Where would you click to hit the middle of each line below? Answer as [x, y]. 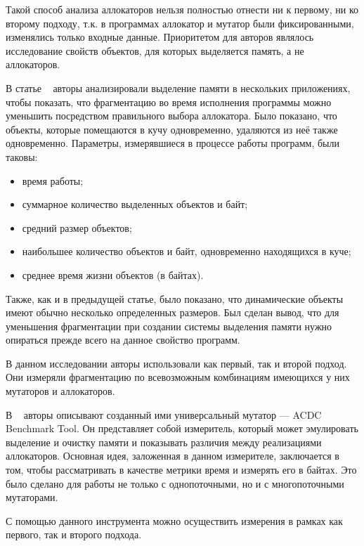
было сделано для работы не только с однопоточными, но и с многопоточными [175, 483]
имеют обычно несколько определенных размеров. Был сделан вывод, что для [173, 312]
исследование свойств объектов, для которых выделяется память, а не [155, 50]
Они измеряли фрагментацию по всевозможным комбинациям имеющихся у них [178, 377]
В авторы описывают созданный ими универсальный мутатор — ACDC [164, 414]
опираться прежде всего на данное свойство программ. [123, 340]
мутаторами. [32, 497]
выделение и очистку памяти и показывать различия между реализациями [164, 442]
